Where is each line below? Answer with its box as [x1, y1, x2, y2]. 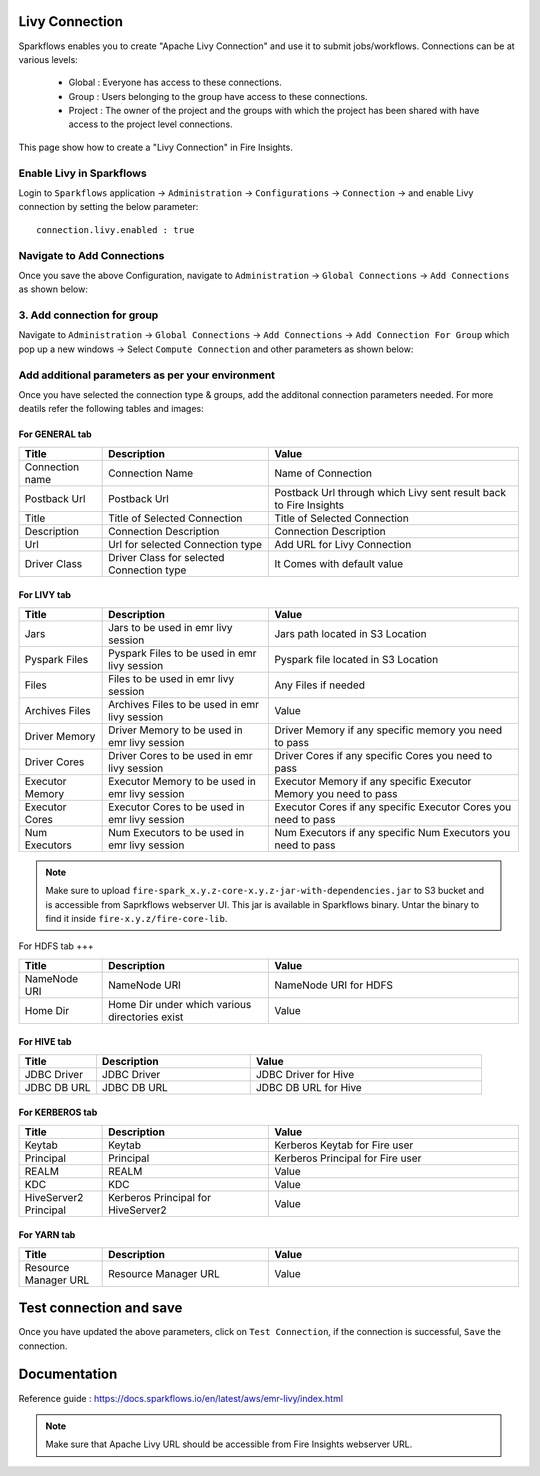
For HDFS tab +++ [18, 940, 94, 952]
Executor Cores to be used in [108, 800, 245, 814]
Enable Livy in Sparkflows [18, 166, 147, 180]
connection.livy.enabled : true [36, 224, 195, 235]
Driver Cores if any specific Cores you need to [274, 748, 493, 762]
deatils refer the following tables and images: [18, 403, 204, 415]
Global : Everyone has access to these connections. [68, 76, 282, 89]
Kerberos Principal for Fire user [274, 1151, 422, 1165]
